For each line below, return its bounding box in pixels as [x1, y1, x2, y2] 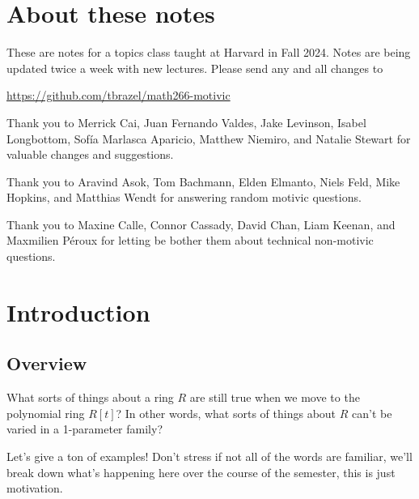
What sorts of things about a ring [6, 389, 174, 406]
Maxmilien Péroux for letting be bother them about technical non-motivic [6, 232, 374, 249]
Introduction [6, 295, 150, 328]
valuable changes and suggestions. [6, 146, 174, 163]
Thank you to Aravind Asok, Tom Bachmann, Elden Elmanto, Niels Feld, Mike [6, 173, 400, 190]
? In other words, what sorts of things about [116, 404, 336, 421]
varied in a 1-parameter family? [6, 420, 163, 437]
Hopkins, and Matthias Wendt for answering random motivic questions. [6, 189, 362, 206]
